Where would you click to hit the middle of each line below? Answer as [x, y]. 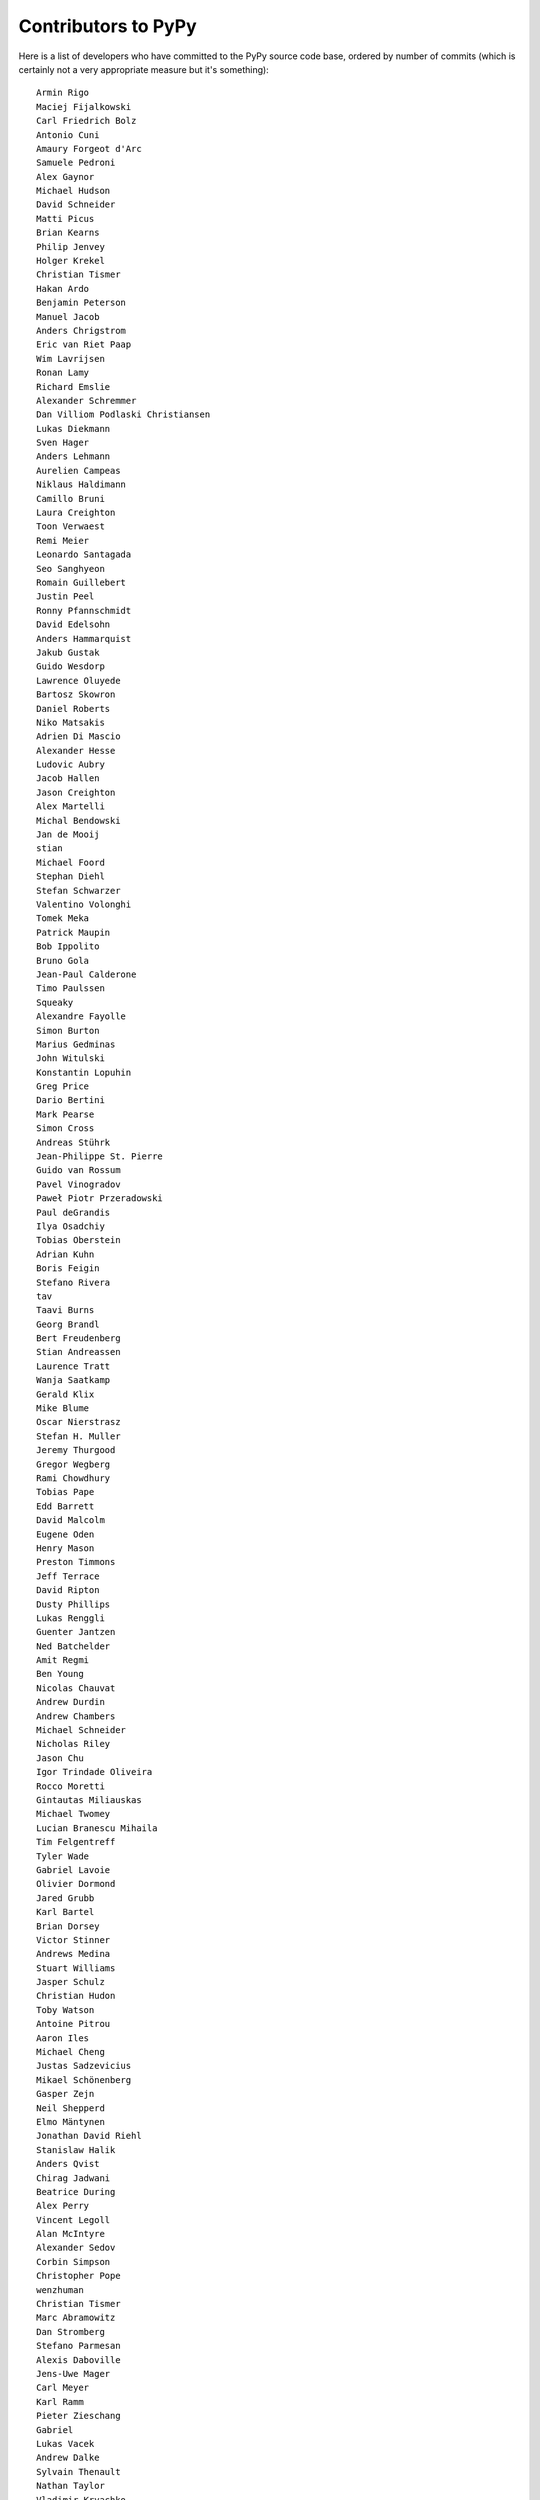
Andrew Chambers [76, 1716]
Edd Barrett [65, 1506]
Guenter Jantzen [76, 1632]
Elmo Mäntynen [70, 2121]
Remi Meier [63, 540]
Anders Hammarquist [84, 638]
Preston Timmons [76, 1562]
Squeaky [55, 1002]
